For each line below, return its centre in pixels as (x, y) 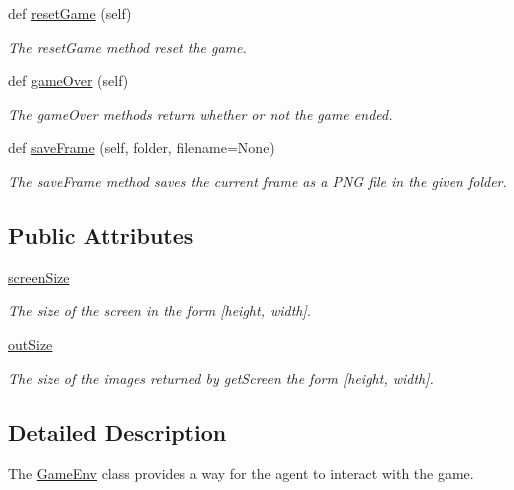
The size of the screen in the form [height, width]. (160, 310)
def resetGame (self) (70, 13)
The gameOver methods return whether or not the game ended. (200, 113)
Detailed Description (117, 431)
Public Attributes (101, 234)
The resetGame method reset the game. (127, 46)
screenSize (39, 276)
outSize (30, 343)
